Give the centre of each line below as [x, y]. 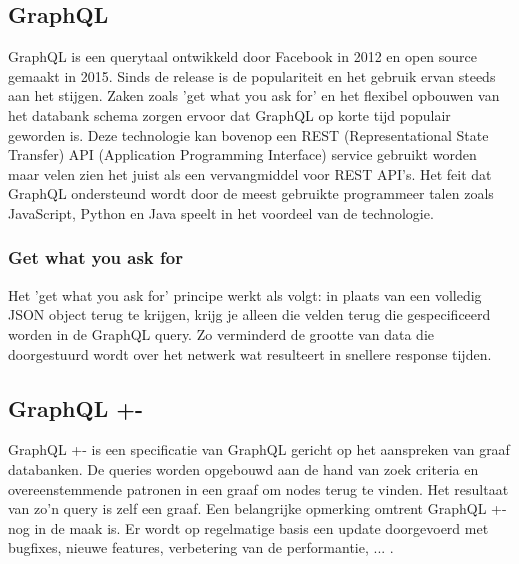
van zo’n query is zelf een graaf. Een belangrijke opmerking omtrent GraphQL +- [257, 508]
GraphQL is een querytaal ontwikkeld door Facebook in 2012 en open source [243, 56]
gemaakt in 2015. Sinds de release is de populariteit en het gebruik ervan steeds [252, 75]
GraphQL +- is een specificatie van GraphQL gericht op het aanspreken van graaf [259, 449]
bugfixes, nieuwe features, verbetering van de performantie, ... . [201, 547]
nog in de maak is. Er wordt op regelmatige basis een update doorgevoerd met [248, 527]
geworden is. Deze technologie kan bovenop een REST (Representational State [248, 134]
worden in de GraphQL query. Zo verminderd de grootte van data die [221, 333]
